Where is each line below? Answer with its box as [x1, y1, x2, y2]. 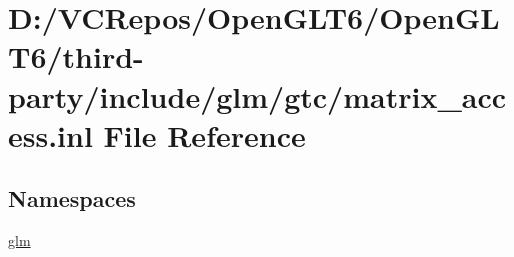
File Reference [103, 114, 306, 155]
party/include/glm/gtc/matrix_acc [8, 75, 507, 116]
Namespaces [8, 183, 136, 214]
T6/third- [8, 36, 144, 77]
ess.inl [8, 114, 93, 155]
